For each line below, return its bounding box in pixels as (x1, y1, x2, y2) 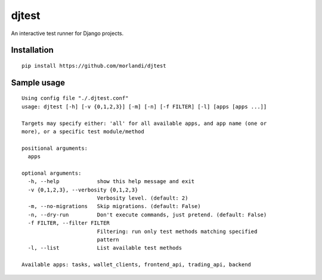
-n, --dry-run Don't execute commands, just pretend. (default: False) (27, 211, 267, 218)
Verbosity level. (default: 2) (97, 195, 188, 202)
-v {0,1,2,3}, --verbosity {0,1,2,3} (27, 186, 138, 193)
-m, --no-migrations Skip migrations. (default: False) (27, 203, 201, 210)
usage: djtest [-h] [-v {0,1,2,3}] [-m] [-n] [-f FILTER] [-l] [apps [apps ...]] (21, 103, 267, 110)
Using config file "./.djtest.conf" (21, 95, 129, 102)
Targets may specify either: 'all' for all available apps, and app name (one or (21, 119, 267, 127)
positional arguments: (21, 144, 88, 152)
